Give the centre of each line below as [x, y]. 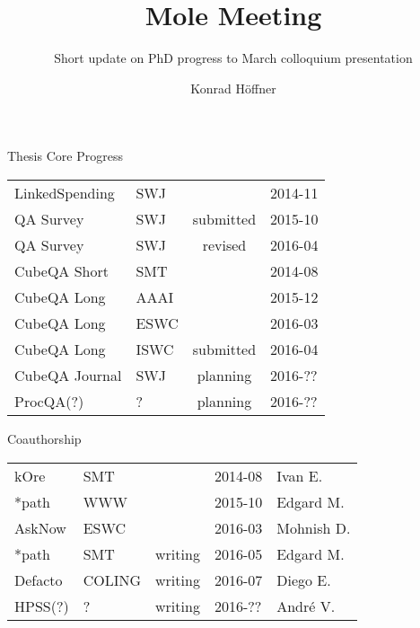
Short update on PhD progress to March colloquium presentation [233, 58]
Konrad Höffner [233, 88]
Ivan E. [300, 475]
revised [224, 244]
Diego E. [304, 579]
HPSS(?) [42, 606]
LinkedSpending [65, 192]
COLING [112, 579]
